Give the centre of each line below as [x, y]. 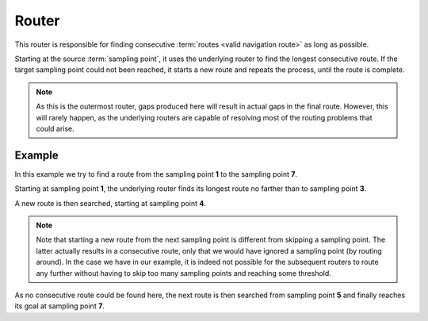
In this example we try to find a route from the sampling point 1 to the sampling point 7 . [156, 174]
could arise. [55, 128]
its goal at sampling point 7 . [59, 306]
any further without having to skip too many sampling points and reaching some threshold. [184, 273]
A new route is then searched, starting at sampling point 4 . [110, 203]
